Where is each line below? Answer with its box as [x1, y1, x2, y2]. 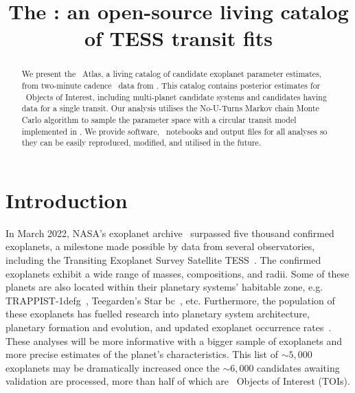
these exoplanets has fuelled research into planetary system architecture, [5, 306, 310, 321]
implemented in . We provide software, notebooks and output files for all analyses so [21, 125, 328, 137]
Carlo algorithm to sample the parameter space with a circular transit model [21, 113, 297, 125]
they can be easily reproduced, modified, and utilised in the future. [21, 137, 262, 148]
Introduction [5, 186, 128, 214]
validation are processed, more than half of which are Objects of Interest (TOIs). [5, 374, 350, 388]
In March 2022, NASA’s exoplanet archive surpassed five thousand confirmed [5, 225, 334, 240]
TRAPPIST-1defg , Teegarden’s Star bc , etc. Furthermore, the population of [5, 293, 335, 307]
